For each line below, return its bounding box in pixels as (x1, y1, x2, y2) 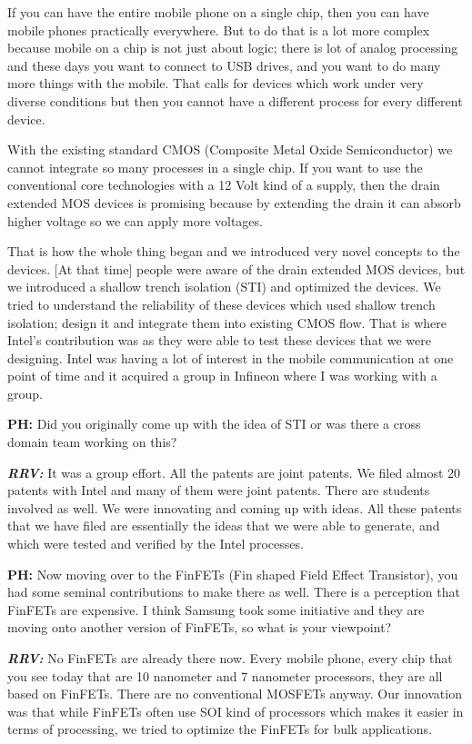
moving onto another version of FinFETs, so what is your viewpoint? (7, 618, 392, 637)
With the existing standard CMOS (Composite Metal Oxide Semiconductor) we (7, 140, 453, 159)
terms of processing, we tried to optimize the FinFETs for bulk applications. (7, 719, 433, 739)
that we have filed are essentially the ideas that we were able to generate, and (7, 516, 440, 535)
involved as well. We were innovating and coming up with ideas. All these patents (7, 498, 462, 517)
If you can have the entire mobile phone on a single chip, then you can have (7, 3, 429, 21)
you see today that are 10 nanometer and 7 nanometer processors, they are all (7, 666, 443, 685)
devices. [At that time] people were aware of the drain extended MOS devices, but (7, 259, 466, 278)
